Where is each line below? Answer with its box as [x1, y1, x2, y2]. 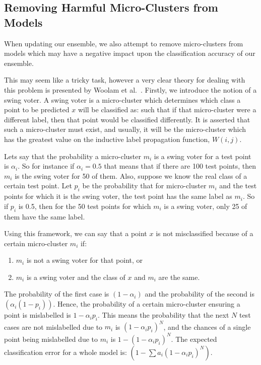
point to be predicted [4, 104, 70, 115]
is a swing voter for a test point [154, 151, 251, 161]
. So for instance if [18, 161, 75, 171]
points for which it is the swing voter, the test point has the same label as [4, 191, 232, 201]
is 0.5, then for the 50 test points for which [18, 200, 151, 211]
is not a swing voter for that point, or [26, 255, 143, 265]
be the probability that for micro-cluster [82, 180, 207, 191]
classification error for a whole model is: [4, 346, 127, 357]
